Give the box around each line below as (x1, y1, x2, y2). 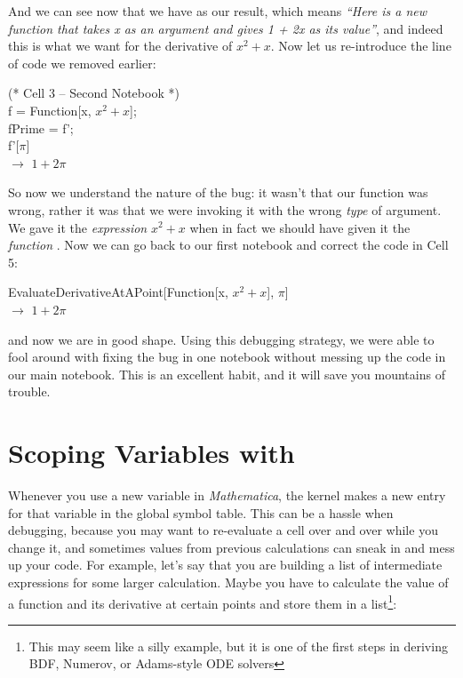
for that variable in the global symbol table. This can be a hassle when (8, 503, 394, 522)
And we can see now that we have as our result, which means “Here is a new (8, 2, 427, 20)
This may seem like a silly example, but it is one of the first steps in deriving (28, 636, 448, 655)
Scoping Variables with (8, 435, 295, 471)
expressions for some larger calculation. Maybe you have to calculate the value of (8, 572, 449, 591)
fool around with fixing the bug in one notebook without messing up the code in (8, 347, 446, 366)
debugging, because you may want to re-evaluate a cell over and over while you (8, 521, 438, 539)
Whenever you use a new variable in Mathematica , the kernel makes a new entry (8, 486, 446, 504)
